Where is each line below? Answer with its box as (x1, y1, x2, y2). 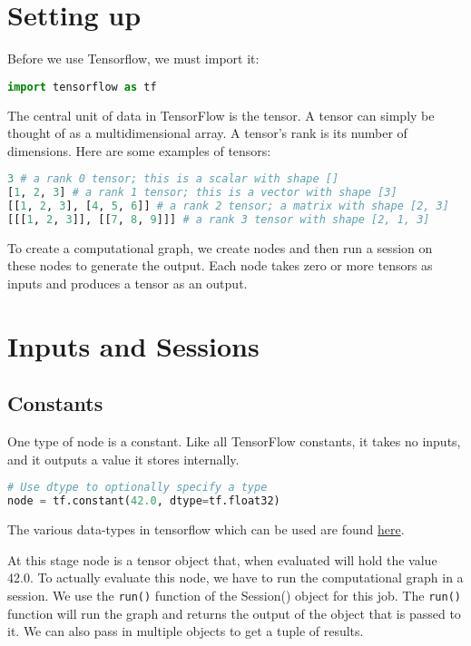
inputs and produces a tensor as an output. (7, 274, 248, 293)
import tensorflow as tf (7, 80, 157, 93)
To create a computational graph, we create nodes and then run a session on (7, 238, 433, 257)
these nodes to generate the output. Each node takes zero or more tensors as (7, 256, 433, 275)
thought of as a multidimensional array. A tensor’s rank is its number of (7, 123, 407, 142)
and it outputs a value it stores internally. (7, 449, 240, 468)
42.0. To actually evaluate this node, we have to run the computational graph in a (7, 568, 464, 587)
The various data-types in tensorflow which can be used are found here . (7, 520, 405, 539)
